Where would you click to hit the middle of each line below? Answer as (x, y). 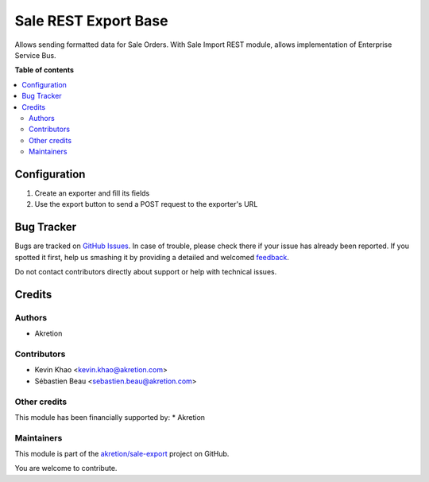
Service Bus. (35, 55)
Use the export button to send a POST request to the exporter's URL (146, 204)
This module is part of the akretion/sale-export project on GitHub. (122, 454)
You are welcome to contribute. (66, 468)
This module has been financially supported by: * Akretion (110, 417)
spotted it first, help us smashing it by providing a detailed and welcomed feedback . (152, 257)
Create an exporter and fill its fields (92, 193)
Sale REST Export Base (91, 21)
